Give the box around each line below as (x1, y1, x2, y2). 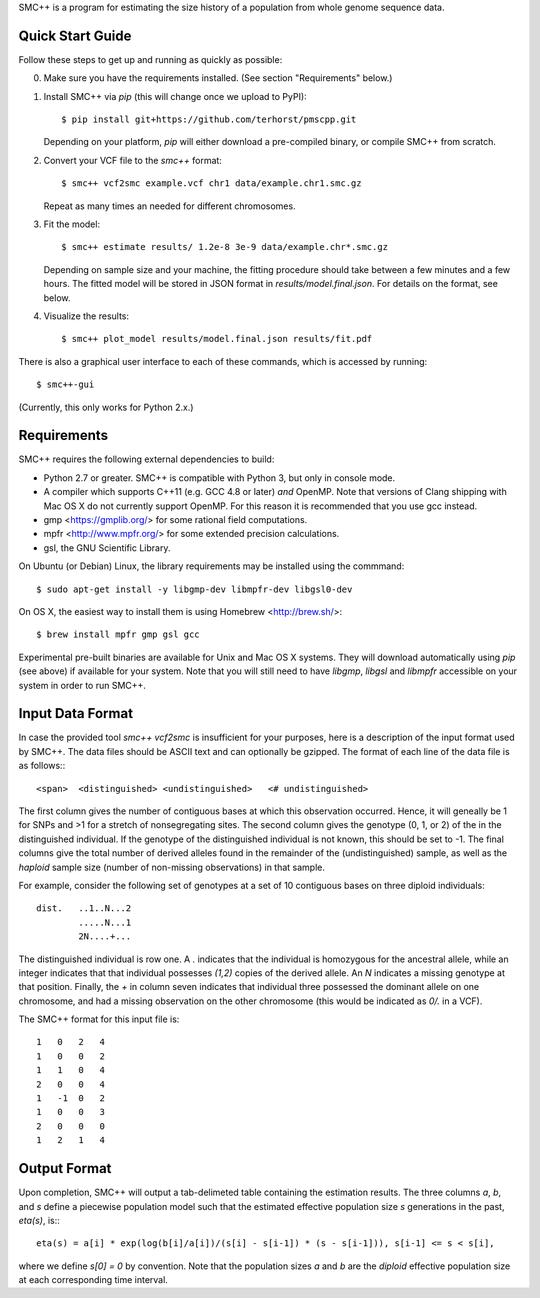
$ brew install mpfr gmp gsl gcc (36, 629, 200, 640)
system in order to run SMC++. (18, 679, 147, 691)
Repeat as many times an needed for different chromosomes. (43, 200, 296, 212)
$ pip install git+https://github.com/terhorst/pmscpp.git (61, 114, 357, 125)
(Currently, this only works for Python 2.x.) (18, 401, 194, 413)
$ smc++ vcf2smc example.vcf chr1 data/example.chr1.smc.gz (61, 178, 362, 189)
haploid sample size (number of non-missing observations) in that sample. (18, 861, 325, 873)
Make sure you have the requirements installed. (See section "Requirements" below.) (43, 72, 393, 84)
